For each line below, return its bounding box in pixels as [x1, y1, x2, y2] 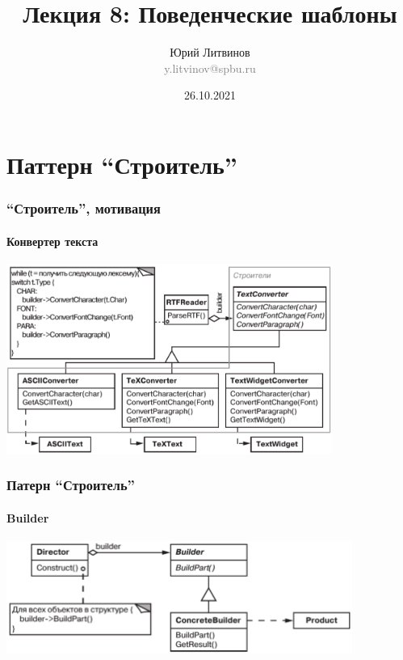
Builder [6, 509, 49, 526]
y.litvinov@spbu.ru [164, 59, 256, 76]
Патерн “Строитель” [6, 475, 135, 495]
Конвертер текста [6, 232, 99, 249]
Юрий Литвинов [170, 44, 250, 61]
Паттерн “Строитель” [6, 147, 237, 180]
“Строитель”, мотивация [6, 198, 161, 218]
